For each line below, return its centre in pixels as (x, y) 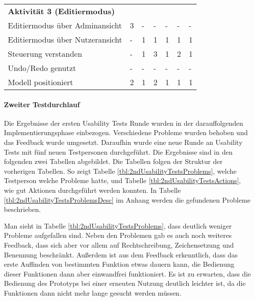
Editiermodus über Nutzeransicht (65, 39)
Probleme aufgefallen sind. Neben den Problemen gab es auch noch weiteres (118, 235)
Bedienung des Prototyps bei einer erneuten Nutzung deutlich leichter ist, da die (125, 283)
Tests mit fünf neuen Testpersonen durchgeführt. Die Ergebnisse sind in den (118, 151)
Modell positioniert (41, 82)
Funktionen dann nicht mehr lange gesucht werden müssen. (93, 292)
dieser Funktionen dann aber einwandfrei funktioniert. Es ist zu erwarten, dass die (127, 273)
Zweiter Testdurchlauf (42, 104)
